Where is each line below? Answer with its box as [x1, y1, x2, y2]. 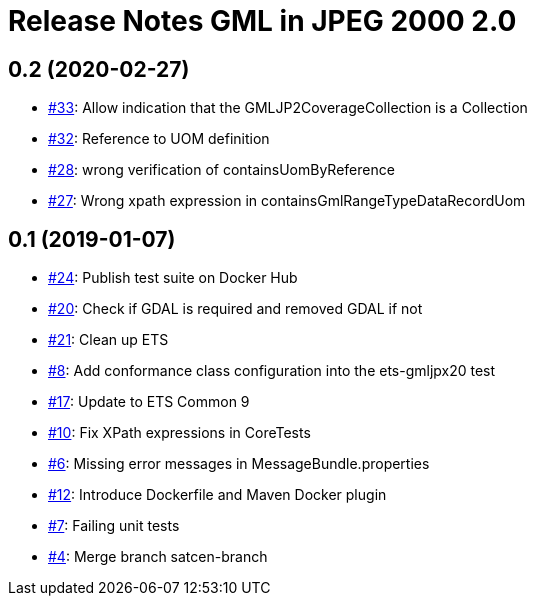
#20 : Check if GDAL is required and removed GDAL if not [48, 300, 423, 318]
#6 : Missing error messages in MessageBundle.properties [48, 455, 430, 473]
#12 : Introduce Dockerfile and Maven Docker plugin [48, 486, 387, 504]
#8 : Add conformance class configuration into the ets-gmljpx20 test [48, 362, 496, 380]
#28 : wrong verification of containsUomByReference [48, 161, 395, 179]
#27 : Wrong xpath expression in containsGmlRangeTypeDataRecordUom [48, 192, 526, 210]
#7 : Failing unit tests [48, 517, 180, 535]
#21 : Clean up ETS [48, 331, 169, 349]
